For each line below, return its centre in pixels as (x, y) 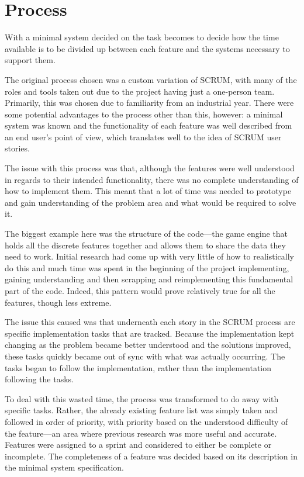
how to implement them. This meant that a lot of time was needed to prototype (148, 191)
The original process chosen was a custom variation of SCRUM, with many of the (151, 79)
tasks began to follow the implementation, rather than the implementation (138, 367)
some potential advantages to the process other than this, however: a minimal (144, 114)
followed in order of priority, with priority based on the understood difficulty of (146, 421)
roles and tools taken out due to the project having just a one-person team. (140, 91)
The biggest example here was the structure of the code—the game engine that (146, 234)
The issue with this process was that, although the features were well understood (150, 168)
